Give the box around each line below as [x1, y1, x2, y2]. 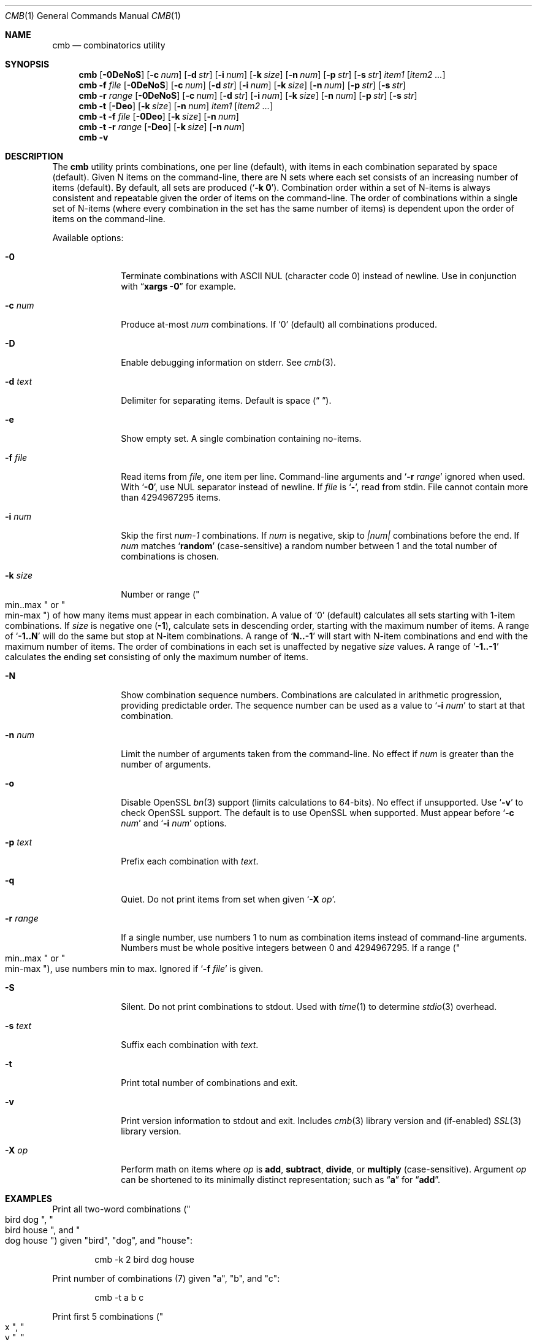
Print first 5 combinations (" [52, 1311, 164, 1322]
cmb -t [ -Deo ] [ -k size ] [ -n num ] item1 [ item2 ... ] [78, 101, 273, 111]
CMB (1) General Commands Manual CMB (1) [5, 10, 181, 21]
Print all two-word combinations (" [52, 1204, 191, 1214]
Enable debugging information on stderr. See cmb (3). [121, 357, 336, 368]
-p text [5, 837, 32, 847]
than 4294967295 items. [121, 492, 221, 503]
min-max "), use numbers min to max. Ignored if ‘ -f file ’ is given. [5, 963, 264, 974]
